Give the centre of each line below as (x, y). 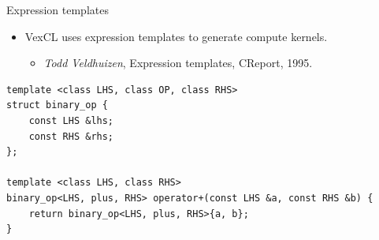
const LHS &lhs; (71, 120)
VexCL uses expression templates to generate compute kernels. (176, 36)
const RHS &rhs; (71, 136)
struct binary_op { (57, 105)
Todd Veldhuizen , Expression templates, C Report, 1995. (178, 63)
